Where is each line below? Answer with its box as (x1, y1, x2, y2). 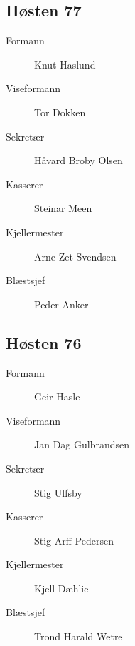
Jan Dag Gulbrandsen (34, 437, 130, 452)
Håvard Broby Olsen (34, 153, 123, 168)
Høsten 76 (6, 331, 82, 353)
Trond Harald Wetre (34, 629, 123, 644)
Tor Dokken (34, 104, 86, 119)
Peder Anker (34, 296, 89, 311)
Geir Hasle (34, 389, 80, 404)
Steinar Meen (34, 201, 92, 216)
